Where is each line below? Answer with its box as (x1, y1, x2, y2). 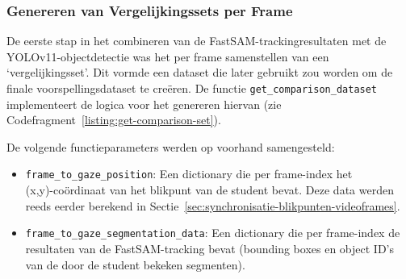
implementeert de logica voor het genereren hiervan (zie (6, 95, 282, 112)
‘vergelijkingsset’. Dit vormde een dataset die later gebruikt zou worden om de (6, 64, 393, 81)
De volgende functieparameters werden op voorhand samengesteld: (6, 138, 335, 155)
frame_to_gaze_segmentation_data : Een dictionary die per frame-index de (25, 224, 400, 241)
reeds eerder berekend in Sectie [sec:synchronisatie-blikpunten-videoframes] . (25, 197, 400, 214)
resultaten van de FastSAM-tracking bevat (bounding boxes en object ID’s (25, 239, 394, 256)
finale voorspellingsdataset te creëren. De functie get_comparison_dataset (6, 80, 378, 96)
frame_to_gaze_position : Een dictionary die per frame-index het (25, 165, 353, 182)
